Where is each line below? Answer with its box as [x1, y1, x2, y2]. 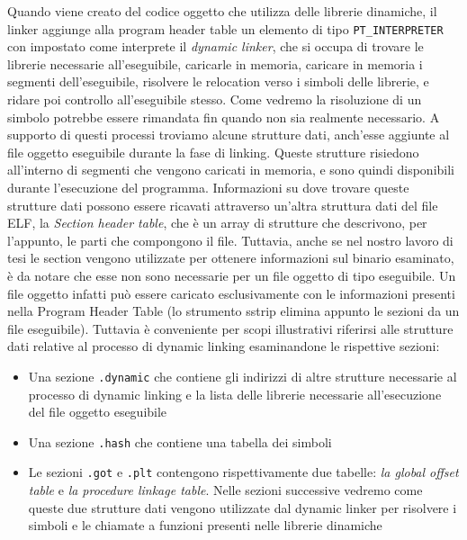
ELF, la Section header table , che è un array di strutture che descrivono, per [7, 213, 427, 232]
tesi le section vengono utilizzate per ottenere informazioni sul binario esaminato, [7, 248, 454, 267]
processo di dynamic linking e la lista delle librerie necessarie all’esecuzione [28, 384, 442, 403]
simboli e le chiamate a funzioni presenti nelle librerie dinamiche [28, 516, 382, 535]
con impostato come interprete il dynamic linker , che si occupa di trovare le [7, 37, 424, 56]
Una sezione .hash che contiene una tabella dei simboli [28, 432, 332, 451]
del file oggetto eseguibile [28, 402, 167, 421]
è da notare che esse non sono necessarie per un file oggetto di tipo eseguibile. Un [7, 265, 456, 284]
